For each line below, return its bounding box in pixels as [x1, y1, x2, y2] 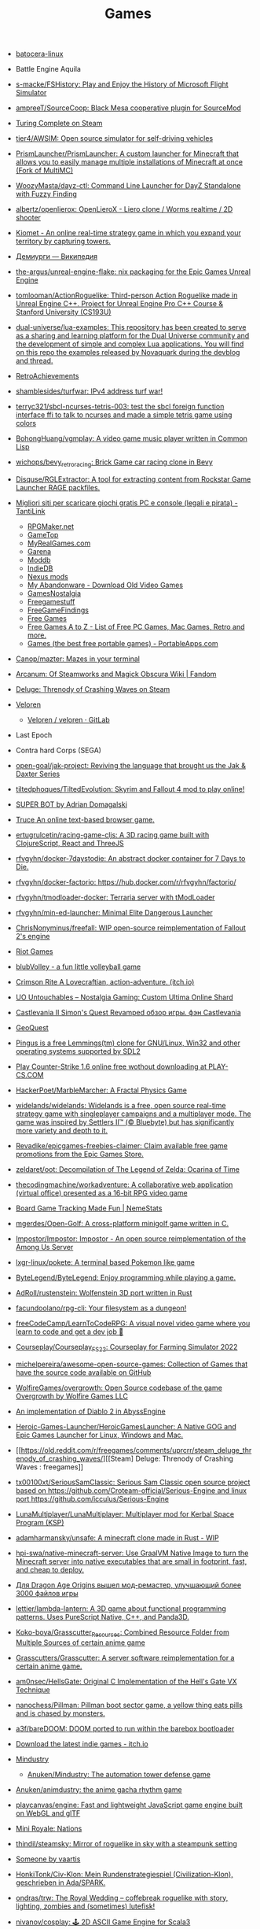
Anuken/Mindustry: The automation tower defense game [27, 1769, 211, 1779]
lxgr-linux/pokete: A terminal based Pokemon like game [15, 1257, 195, 1267]
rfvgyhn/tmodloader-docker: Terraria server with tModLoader [15, 892, 215, 902]
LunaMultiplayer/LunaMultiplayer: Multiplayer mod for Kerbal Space [15, 1509, 235, 1519]
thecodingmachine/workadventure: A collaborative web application [15, 1180, 233, 1189]
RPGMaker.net [27, 521, 75, 531]
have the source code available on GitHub [15, 1367, 152, 1377]
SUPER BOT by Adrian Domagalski [15, 800, 128, 809]
